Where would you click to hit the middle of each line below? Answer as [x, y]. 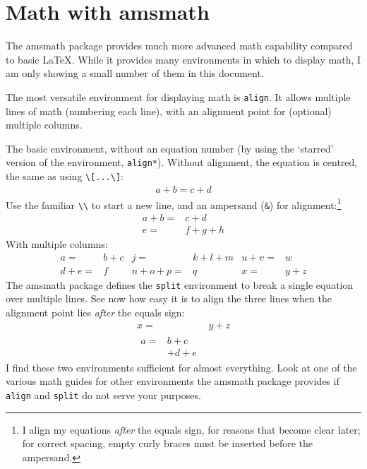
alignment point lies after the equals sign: [95, 312]
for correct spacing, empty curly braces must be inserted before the [168, 443]
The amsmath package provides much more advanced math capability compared [179, 46]
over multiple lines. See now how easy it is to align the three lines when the [169, 298]
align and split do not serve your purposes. [103, 394]
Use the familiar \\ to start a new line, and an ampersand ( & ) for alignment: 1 [174, 203]
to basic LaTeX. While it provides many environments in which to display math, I [183, 59]
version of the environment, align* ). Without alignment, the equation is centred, [182, 162]
